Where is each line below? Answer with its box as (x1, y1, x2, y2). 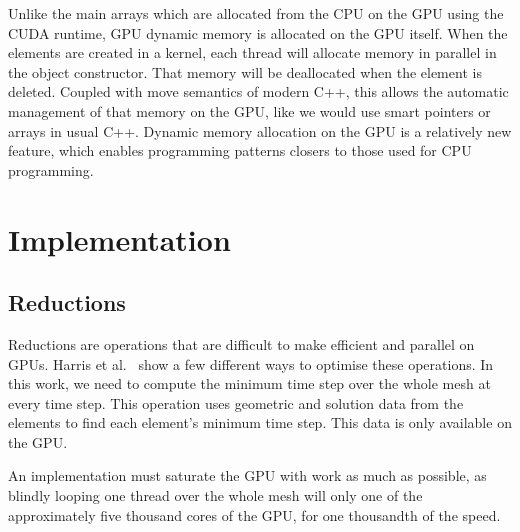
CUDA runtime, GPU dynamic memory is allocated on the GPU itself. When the (8, 22, 508, 43)
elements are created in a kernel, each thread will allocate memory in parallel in (8, 42, 497, 63)
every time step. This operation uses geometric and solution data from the (8, 392, 464, 413)
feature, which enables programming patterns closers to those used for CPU (8, 140, 472, 161)
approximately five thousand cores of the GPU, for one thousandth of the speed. (8, 504, 501, 525)
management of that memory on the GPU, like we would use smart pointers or (8, 100, 491, 121)
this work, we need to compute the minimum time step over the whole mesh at (8, 373, 491, 394)
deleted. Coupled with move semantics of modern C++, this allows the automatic (8, 81, 509, 102)
